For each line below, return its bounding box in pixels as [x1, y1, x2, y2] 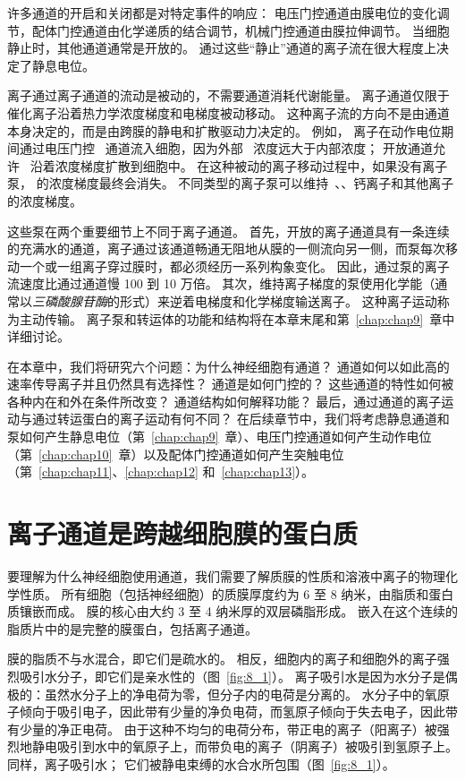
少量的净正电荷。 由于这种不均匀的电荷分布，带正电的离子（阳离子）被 [19, 719, 437, 738]
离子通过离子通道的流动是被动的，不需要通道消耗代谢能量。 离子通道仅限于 [7, 86, 450, 105]
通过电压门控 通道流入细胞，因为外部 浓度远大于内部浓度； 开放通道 [19, 139, 433, 158]
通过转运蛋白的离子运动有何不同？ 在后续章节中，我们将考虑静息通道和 [31, 409, 450, 428]
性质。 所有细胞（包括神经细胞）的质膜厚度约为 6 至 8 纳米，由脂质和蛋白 [19, 584, 454, 603]
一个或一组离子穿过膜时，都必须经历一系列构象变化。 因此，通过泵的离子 [19, 256, 450, 275]
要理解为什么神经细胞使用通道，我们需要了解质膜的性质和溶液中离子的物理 [7, 566, 445, 585]
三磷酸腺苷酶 [32, 291, 107, 310]
